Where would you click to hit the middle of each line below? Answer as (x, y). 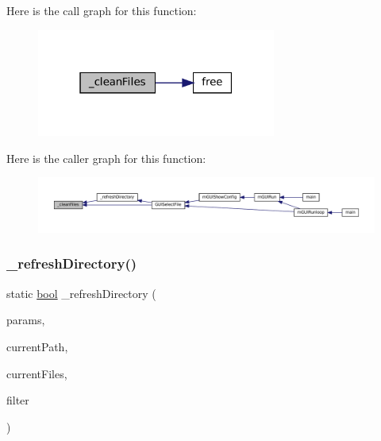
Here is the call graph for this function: (102, 10)
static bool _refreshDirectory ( (81, 293)
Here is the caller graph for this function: (106, 158)
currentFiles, (37, 373)
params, (26, 320)
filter (18, 400)
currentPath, (37, 346)
